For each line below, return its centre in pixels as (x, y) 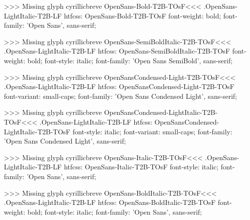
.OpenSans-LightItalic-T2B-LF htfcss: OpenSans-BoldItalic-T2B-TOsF (110, 202)
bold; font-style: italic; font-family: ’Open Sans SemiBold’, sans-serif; (130, 60)
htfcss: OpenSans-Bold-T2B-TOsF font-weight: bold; (142, 15)
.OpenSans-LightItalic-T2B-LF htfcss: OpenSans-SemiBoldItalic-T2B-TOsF (117, 51)
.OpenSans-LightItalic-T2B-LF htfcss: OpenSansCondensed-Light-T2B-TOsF (119, 86)
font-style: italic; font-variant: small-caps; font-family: (152, 131)
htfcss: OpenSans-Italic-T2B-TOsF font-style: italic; (141, 167)
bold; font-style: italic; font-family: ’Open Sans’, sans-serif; (115, 211)
